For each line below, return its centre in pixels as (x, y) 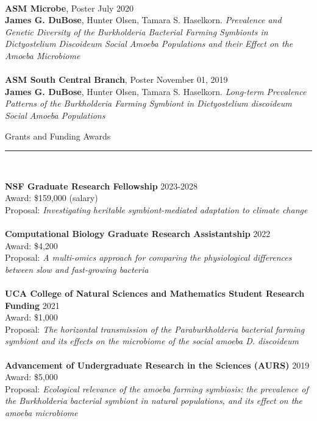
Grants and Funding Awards (58, 136)
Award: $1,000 (31, 317)
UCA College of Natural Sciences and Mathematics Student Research (155, 293)
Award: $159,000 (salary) (52, 198)
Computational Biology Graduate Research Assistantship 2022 (138, 234)
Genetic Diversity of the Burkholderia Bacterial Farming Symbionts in (137, 31)
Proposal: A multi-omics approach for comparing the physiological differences (148, 257)
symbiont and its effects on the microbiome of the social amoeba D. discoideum (152, 341)
